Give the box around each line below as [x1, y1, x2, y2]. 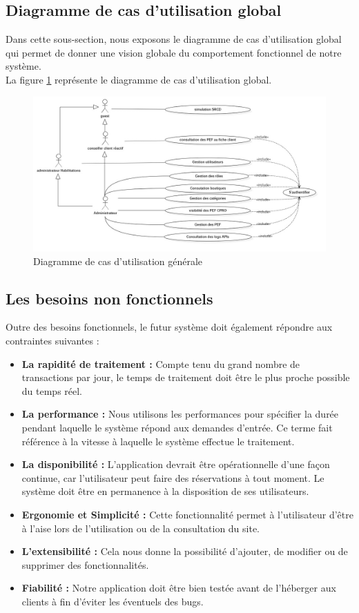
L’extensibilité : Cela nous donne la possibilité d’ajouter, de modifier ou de [21, 544, 348, 558]
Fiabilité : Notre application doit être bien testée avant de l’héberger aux [21, 581, 336, 595]
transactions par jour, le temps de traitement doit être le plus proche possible [21, 370, 350, 385]
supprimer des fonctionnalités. [21, 557, 149, 572]
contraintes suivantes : [6, 333, 99, 347]
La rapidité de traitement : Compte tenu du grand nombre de [21, 356, 300, 371]
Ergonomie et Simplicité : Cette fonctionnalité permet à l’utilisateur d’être [21, 507, 353, 521]
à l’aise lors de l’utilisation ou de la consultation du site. [21, 520, 260, 535]
